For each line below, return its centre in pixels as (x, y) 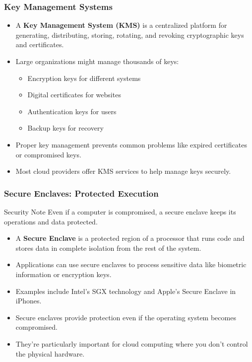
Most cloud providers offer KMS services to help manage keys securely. (123, 171)
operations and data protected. (51, 221)
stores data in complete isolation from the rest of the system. (108, 248)
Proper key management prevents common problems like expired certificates (131, 144)
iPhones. (29, 301)
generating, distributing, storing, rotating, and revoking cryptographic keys (130, 35)
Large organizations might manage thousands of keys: (97, 61)
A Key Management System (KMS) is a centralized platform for (121, 25)
